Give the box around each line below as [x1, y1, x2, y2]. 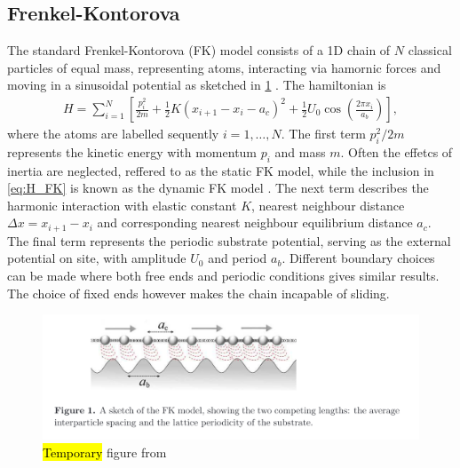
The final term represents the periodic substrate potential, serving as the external [7, 231, 451, 250]
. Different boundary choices [282, 249, 435, 267]
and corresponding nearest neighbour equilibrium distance [97, 213, 413, 232]
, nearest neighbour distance [251, 195, 405, 214]
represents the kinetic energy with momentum [7, 142, 258, 161]
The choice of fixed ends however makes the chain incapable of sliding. [7, 283, 390, 302]
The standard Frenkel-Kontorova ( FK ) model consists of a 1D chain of [7, 41, 391, 59]
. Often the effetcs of [340, 142, 453, 161]
